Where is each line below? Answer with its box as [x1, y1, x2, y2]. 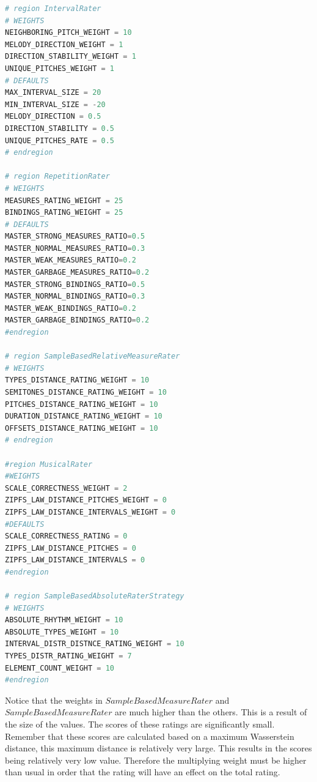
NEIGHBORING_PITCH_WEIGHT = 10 [5, 28, 132, 37]
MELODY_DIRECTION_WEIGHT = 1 [5, 40, 123, 49]
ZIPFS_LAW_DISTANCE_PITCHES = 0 [5, 543, 136, 553]
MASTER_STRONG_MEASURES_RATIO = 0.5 [5, 232, 145, 241]
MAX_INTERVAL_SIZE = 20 [5, 88, 101, 97]
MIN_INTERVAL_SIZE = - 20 [5, 100, 106, 109]
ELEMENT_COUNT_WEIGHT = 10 [5, 663, 115, 672]
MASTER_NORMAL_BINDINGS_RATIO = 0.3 [5, 292, 145, 301]
